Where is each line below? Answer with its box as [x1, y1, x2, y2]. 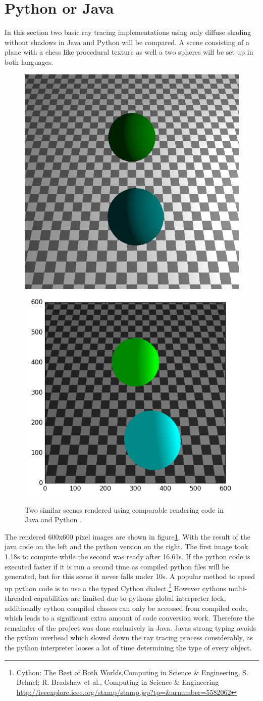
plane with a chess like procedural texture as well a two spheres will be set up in [5, 47, 253, 57]
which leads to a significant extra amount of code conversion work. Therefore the [5, 612, 255, 623]
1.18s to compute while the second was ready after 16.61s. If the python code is [5, 551, 250, 561]
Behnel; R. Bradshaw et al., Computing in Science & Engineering [16, 677, 219, 687]
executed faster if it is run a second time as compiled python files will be [5, 561, 229, 571]
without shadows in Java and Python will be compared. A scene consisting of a [5, 36, 249, 47]
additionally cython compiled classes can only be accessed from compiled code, [5, 602, 248, 613]
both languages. [5, 56, 54, 67]
